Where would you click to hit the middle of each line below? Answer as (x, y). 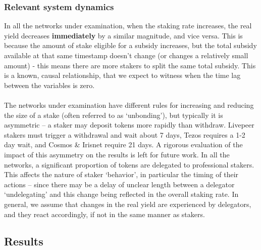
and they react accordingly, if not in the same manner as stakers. (105, 214)
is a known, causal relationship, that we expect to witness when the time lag (122, 75)
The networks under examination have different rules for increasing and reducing (129, 105)
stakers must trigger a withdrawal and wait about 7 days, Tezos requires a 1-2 (125, 134)
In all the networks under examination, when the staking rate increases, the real (128, 26)
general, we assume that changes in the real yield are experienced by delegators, (128, 204)
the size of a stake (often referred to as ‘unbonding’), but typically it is (114, 115)
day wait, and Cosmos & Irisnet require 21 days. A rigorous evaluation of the (123, 144)
